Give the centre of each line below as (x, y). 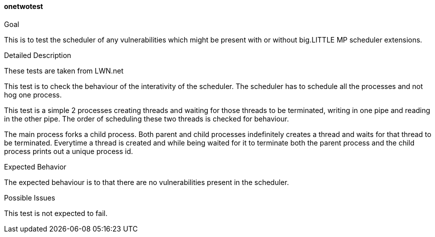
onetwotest (24, 6)
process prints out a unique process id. (69, 151)
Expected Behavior (35, 166)
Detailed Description (38, 55)
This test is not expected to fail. (56, 213)
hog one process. (33, 94)
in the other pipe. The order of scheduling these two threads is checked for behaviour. (147, 118)
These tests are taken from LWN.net (64, 70)
